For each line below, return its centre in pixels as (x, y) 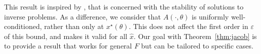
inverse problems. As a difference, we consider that (82, 16)
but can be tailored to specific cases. (197, 46)
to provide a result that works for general (68, 46)
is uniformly (210, 16)
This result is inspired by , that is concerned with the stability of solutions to (124, 6)
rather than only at (74, 26)
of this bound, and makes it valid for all (66, 36)
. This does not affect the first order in (188, 26)
